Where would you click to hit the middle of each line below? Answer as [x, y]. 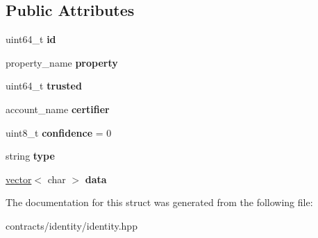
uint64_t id [31, 39]
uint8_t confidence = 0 [59, 132]
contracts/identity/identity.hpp [72, 225]
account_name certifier [58, 109]
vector [19, 179]
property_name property [62, 62]
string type [30, 156]
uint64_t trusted [44, 86]
